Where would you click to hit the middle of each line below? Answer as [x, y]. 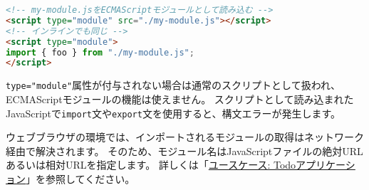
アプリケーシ [326, 165]
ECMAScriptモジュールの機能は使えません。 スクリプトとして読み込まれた [180, 99]
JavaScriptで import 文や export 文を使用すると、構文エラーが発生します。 [173, 113]
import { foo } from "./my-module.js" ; [100, 52]
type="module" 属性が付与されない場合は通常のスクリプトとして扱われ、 [173, 85]
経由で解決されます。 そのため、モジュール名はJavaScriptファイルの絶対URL [184, 151]
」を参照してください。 [80, 178]
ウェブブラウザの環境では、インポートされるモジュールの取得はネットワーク [185, 137]
